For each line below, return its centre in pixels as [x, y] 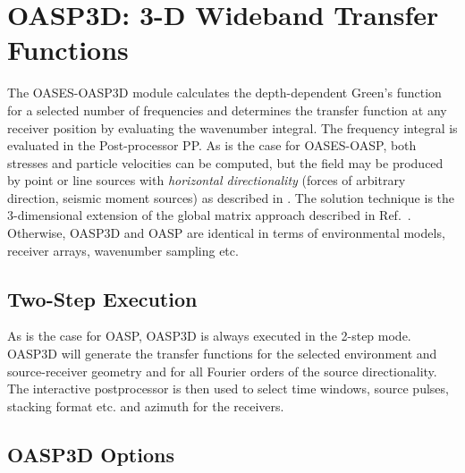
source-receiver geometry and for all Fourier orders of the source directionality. [222, 371]
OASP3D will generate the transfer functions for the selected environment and [222, 354]
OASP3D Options [91, 454]
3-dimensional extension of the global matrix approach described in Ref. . [209, 215]
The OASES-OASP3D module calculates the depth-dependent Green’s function [224, 93]
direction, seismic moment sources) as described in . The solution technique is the [231, 197]
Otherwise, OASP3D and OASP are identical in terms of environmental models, [226, 233]
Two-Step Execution [102, 298]
